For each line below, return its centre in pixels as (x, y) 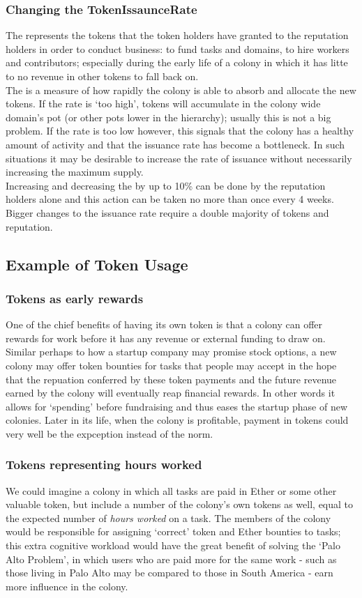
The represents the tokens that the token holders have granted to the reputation (177, 35)
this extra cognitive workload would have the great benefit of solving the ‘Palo (173, 545)
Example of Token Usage (97, 264)
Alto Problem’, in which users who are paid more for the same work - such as (171, 559)
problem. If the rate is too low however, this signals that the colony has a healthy (180, 131)
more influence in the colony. (67, 586)
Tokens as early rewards (75, 298)
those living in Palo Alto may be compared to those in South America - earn (169, 573)
